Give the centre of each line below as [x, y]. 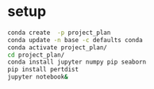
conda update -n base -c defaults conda [75, 40]
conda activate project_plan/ [58, 47]
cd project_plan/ [36, 55]
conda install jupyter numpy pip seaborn [77, 62]
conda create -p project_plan [59, 33]
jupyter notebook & [38, 77]
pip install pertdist [43, 70]
